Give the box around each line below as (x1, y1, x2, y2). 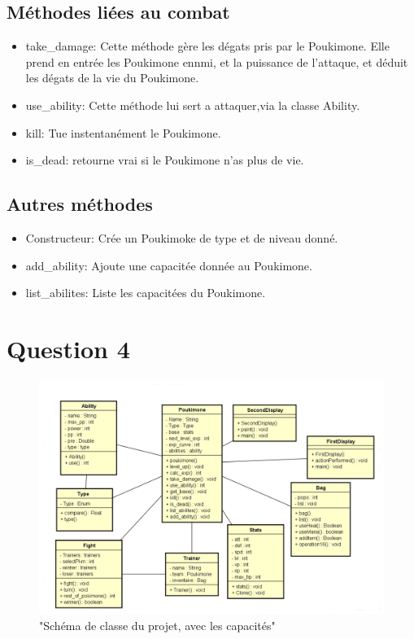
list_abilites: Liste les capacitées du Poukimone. (25, 284, 266, 301)
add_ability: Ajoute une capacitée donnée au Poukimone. (25, 256, 312, 274)
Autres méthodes (7, 191, 153, 217)
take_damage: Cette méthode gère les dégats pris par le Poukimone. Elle (25, 37, 390, 55)
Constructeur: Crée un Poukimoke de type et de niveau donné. (25, 229, 338, 246)
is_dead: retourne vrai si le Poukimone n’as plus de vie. (25, 151, 304, 169)
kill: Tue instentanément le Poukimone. (25, 124, 221, 141)
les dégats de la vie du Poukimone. (25, 69, 199, 86)
